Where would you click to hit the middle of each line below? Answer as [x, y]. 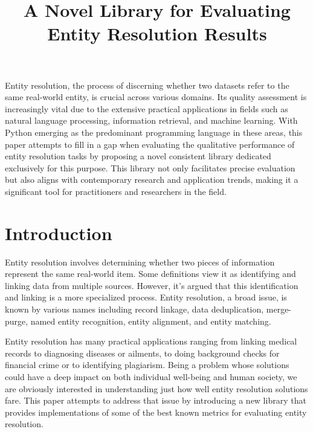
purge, [17, 321]
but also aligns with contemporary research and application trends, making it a [152, 179]
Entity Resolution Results [157, 33]
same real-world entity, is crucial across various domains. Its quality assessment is [156, 97]
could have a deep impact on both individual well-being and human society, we [151, 376]
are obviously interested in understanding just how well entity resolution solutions [156, 388]
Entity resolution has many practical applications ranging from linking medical [151, 341]
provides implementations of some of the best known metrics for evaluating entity [156, 412]
